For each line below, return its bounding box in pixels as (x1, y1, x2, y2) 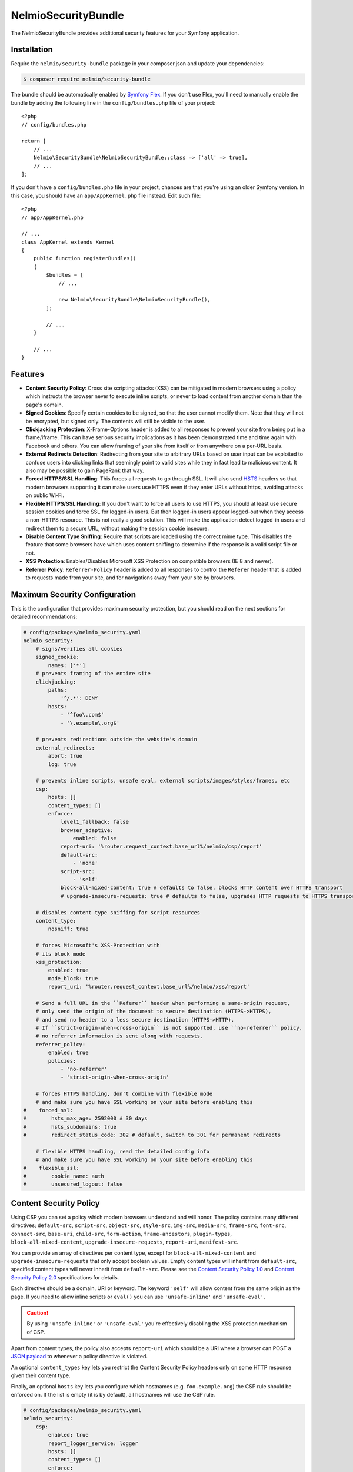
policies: (48, 1057, 76, 1064)
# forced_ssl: (23, 1107, 74, 1113)
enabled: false (72, 835, 117, 842)
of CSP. (26, 1328, 45, 1335)
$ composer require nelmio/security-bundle (23, 76, 151, 82)
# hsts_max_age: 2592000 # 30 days (23, 1115, 148, 1122)
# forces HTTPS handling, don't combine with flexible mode (35, 1090, 213, 1098)
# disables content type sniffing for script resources (35, 909, 201, 916)
